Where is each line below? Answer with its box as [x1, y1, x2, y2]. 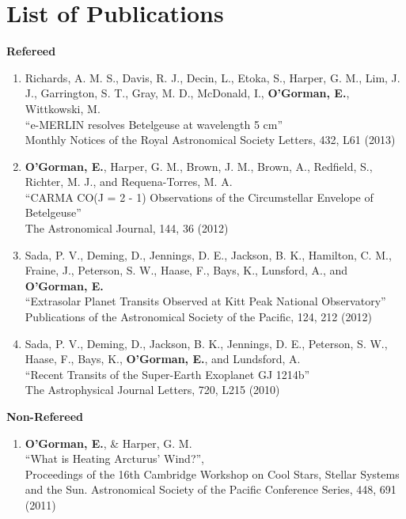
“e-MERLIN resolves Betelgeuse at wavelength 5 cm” [25, 116, 283, 132]
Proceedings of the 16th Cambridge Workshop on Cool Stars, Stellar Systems [25, 465, 400, 482]
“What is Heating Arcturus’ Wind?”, [25, 450, 204, 467]
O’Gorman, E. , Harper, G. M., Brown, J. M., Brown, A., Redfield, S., [25, 157, 373, 174]
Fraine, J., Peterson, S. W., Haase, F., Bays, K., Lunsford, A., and [25, 262, 348, 278]
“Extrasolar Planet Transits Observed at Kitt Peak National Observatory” [25, 293, 386, 309]
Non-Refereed [6, 408, 84, 424]
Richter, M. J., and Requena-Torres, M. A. [25, 173, 233, 190]
